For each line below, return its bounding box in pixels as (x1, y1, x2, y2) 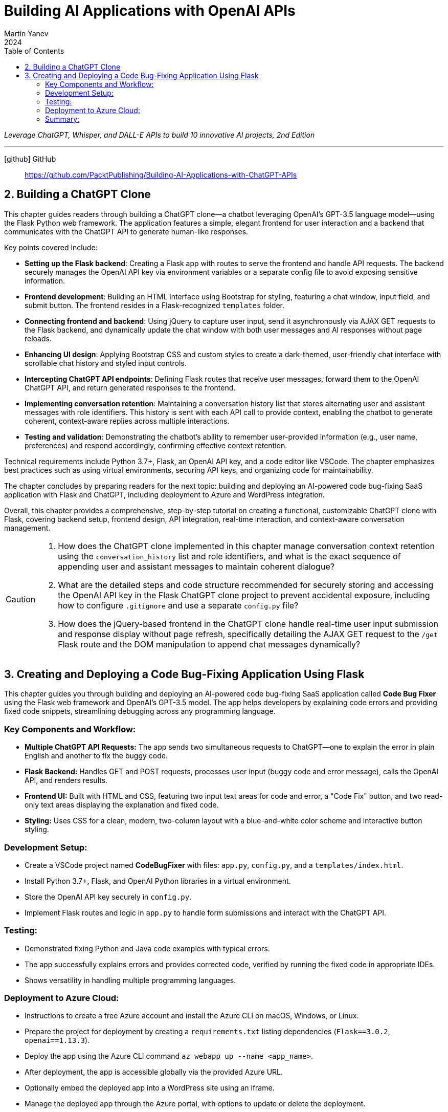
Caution (6, 594, 36, 604)
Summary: (45, 114, 80, 123)
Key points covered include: (4, 243, 98, 252)
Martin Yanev (4, 29, 49, 38)
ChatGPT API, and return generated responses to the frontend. (25, 383, 236, 392)
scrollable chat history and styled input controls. (25, 358, 187, 367)
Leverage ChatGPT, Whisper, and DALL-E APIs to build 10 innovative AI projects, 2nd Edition (4, 130, 315, 139)
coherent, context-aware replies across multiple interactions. (25, 416, 230, 425)
